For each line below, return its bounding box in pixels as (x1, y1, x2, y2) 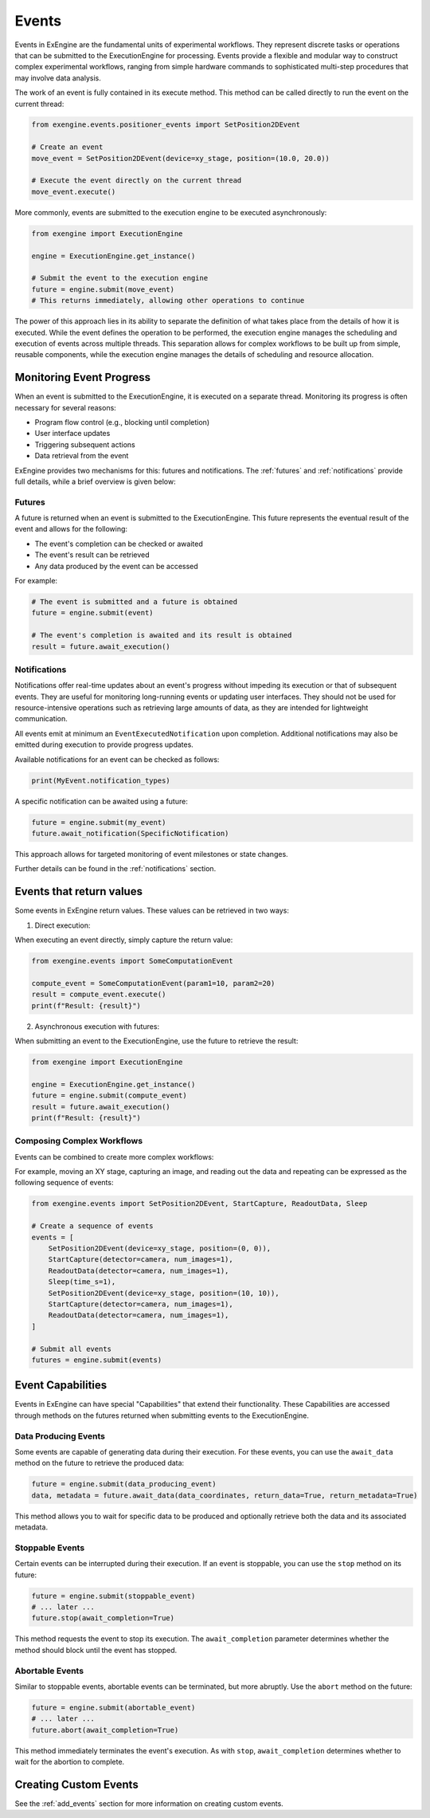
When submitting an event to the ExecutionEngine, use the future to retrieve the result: (14, 1036, 299, 1046)
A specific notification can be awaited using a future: (14, 796, 189, 806)
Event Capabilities (14, 1379, 107, 1392)
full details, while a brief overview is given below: (14, 477, 176, 486)
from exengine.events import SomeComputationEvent (31, 956, 234, 966)
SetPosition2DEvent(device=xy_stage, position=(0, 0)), (48, 1243, 272, 1253)
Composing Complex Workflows (14, 1136, 143, 1147)
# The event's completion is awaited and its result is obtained (31, 630, 292, 640)
